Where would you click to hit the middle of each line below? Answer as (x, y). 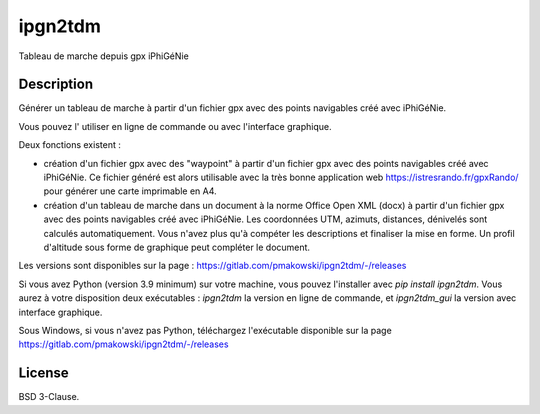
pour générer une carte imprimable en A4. (130, 191)
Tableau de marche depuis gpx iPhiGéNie (103, 56)
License (43, 373)
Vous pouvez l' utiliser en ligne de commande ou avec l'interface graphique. (175, 126)
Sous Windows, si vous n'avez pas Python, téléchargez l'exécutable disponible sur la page (205, 330)
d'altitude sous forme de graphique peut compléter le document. (176, 247)
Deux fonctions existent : (70, 145)
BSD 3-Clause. (49, 397)
